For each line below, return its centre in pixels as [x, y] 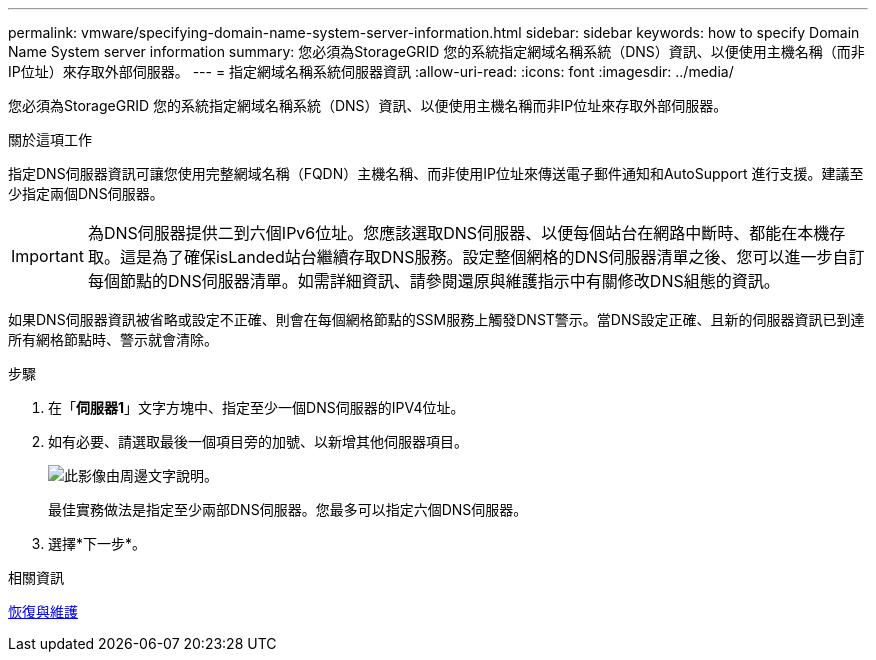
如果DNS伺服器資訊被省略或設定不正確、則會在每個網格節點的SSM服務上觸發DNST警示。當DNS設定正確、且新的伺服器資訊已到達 [436, 319]
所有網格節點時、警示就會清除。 [113, 339]
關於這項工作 [50, 139]
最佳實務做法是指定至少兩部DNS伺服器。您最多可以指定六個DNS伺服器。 [288, 509]
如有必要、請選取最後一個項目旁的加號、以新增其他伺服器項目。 [258, 441]
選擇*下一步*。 [97, 543]
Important [47, 256]
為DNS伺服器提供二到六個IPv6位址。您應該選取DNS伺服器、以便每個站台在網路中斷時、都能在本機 [458, 233]
